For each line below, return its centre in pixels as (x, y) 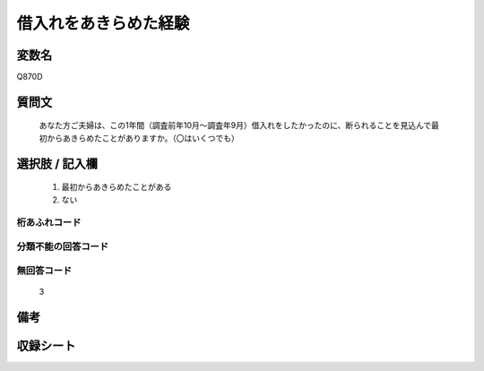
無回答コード (44, 271)
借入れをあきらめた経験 (103, 23)
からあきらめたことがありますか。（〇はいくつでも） (143, 138)
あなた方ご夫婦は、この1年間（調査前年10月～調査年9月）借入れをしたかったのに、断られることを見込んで (235, 125)
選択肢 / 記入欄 (57, 164)
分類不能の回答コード (63, 246)
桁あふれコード (49, 222)
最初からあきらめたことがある (117, 187)
